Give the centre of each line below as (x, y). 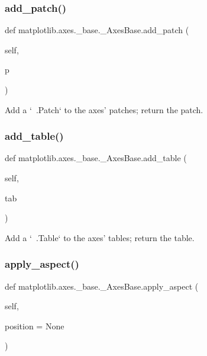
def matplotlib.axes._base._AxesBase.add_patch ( (97, 30)
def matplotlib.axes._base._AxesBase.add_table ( (96, 158)
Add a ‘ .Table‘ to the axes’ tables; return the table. (100, 237)
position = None (35, 325)
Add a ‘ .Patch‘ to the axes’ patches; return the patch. (104, 109)
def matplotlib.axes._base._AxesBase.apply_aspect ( (102, 286)
